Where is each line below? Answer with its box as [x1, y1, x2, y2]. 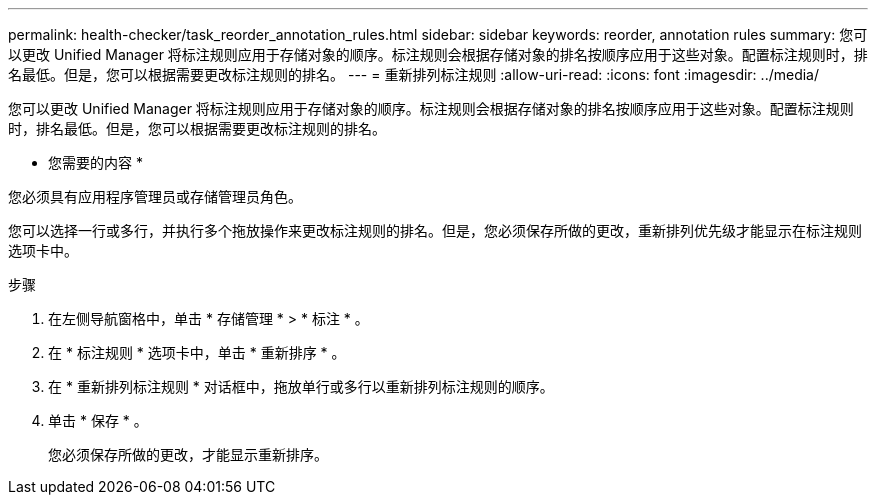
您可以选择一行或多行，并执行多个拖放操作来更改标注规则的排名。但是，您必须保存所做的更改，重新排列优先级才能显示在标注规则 [8, 222, 862, 239]
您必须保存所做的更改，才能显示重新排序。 [48, 446, 328, 463]
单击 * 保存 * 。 [48, 412, 148, 429]
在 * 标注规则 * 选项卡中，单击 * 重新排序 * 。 [48, 344, 346, 361]
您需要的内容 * [48, 154, 143, 171]
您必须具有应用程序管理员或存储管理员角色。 [8, 188, 302, 205]
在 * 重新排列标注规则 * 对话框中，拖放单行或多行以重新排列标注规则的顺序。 [48, 378, 554, 395]
